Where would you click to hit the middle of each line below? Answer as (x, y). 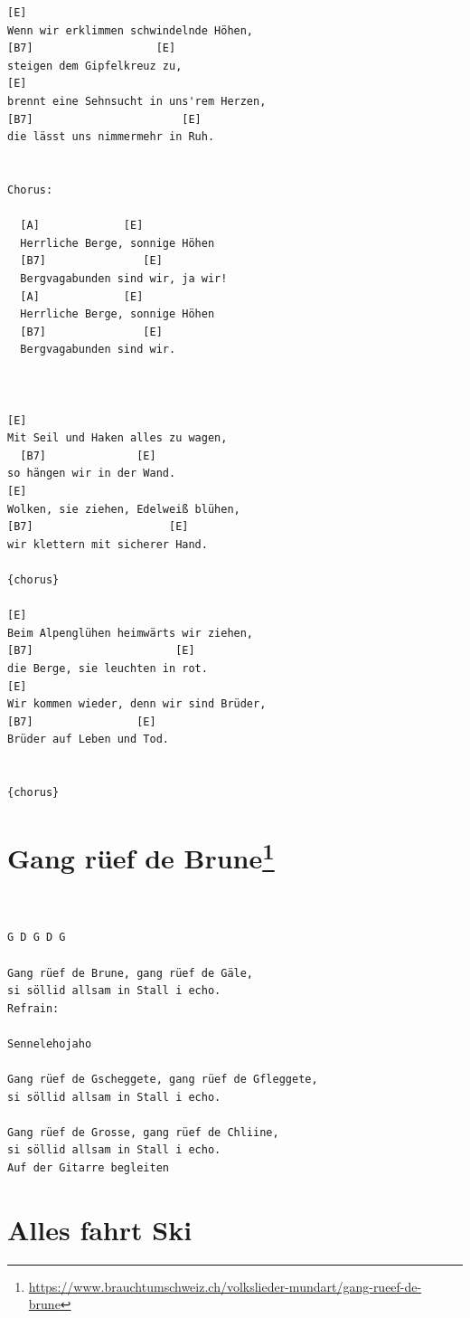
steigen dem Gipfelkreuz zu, (95, 66)
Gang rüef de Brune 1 (141, 856)
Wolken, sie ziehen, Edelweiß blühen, (124, 509)
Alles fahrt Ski (100, 1229)
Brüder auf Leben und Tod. (88, 740)
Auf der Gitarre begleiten (88, 1168)
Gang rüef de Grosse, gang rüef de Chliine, (143, 1132)
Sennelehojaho (50, 1043)
